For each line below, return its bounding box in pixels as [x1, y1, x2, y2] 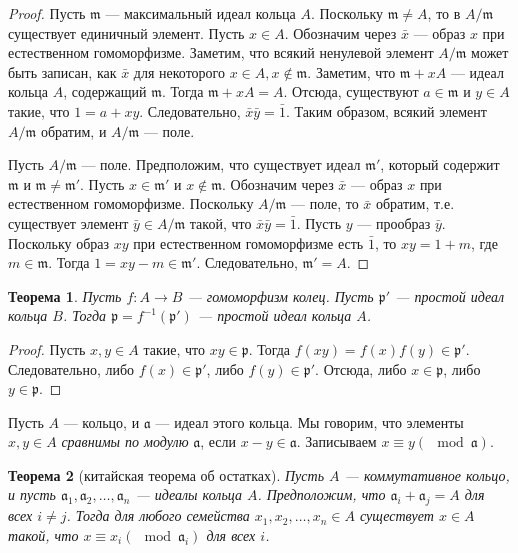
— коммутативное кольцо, [344, 464, 510, 485]
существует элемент [8, 212, 129, 233]
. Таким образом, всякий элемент [285, 100, 487, 121]
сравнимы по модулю [61, 431, 189, 452]
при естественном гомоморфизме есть [133, 232, 364, 253]
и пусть [8, 484, 56, 505]
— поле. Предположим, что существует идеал [81, 154, 361, 175]
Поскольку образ [8, 232, 110, 253]
